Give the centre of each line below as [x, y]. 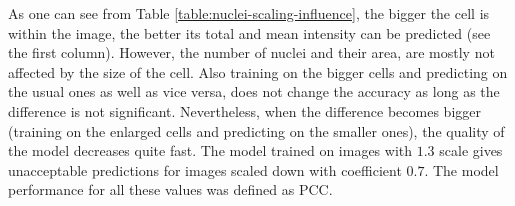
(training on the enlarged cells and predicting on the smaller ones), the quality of [256, 130]
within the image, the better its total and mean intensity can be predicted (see [249, 32]
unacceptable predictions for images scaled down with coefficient [205, 169]
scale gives [471, 150]
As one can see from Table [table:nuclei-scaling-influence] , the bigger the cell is [249, 13]
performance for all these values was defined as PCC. [170, 189]
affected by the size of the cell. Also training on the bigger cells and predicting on [258, 71]
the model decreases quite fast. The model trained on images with [210, 150]
